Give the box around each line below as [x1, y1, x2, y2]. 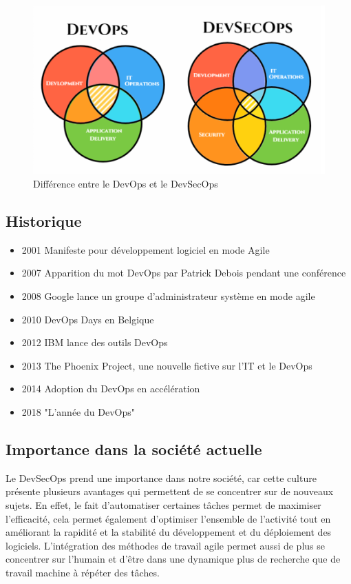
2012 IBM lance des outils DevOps [21, 335, 168, 350]
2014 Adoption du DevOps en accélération [21, 381, 200, 396]
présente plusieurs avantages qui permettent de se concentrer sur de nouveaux [6, 484, 334, 499]
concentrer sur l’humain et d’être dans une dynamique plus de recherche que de [6, 552, 341, 566]
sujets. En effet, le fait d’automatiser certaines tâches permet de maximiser [6, 497, 321, 512]
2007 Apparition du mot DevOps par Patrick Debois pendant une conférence [21, 265, 346, 280]
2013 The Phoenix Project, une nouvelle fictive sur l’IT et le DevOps [21, 358, 312, 372]
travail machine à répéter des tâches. [6, 565, 160, 579]
